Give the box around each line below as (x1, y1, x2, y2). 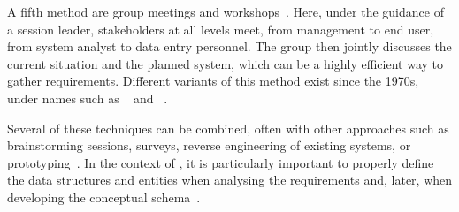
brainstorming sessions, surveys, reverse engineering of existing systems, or (7, 136, 411, 155)
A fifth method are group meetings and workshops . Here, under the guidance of (7, 3, 444, 20)
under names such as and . (7, 88, 168, 107)
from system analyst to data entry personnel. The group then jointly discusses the (7, 37, 452, 56)
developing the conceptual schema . (7, 187, 201, 206)
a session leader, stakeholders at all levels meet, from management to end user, (7, 19, 434, 38)
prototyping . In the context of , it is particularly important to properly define (7, 153, 434, 171)
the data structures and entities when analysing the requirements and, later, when (7, 170, 453, 189)
